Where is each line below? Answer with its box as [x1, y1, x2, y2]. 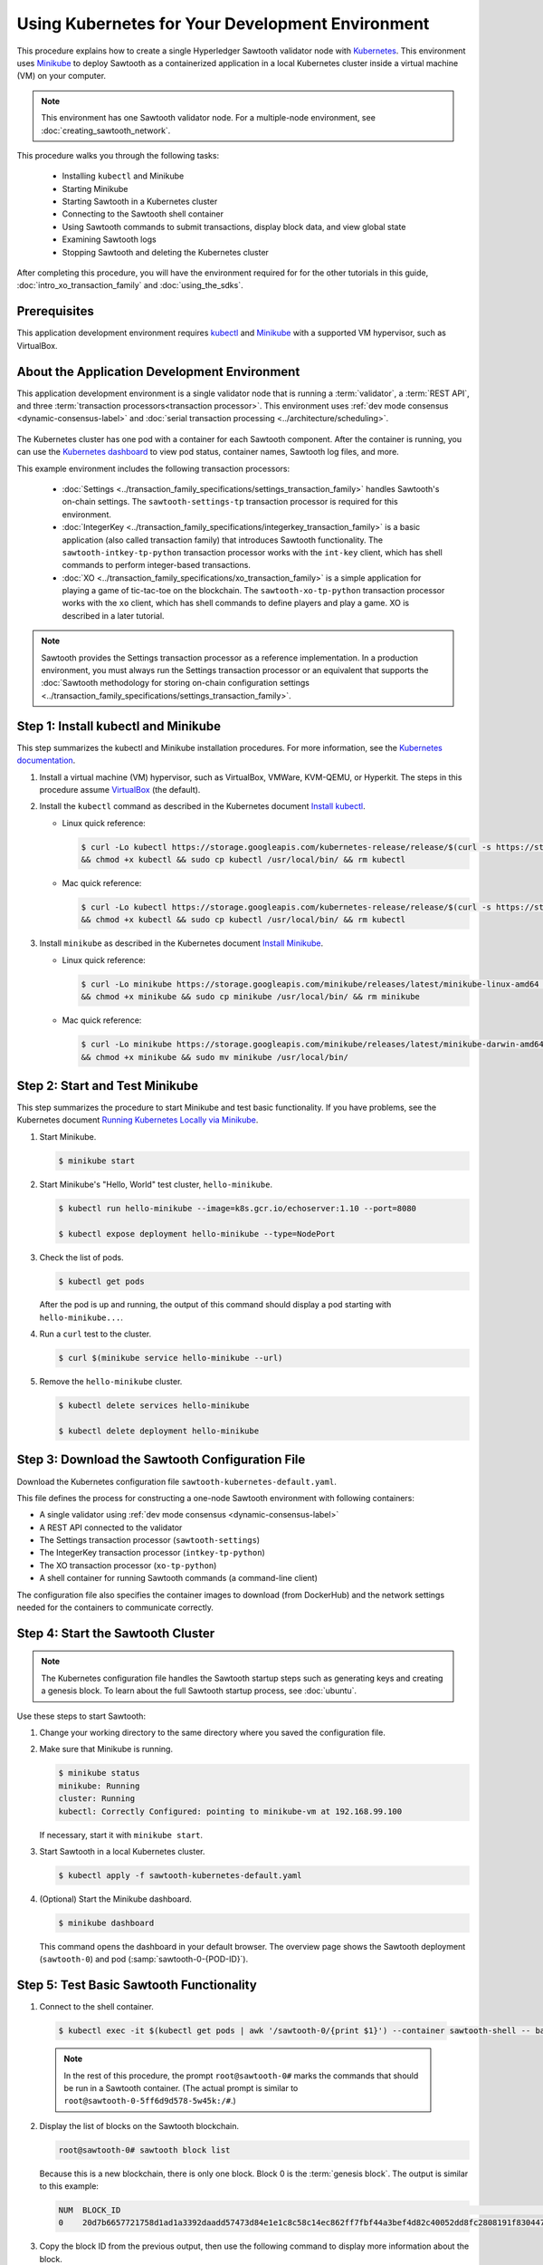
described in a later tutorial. [62, 610, 165, 621]
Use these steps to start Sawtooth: [16, 1711, 147, 1721]
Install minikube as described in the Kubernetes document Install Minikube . [39, 938, 324, 949]
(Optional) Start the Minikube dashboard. [39, 1894, 192, 1904]
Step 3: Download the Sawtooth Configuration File [16, 1452, 306, 1468]
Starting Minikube [62, 183, 129, 194]
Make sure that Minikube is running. [39, 1744, 174, 1755]
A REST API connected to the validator [39, 1522, 183, 1533]
